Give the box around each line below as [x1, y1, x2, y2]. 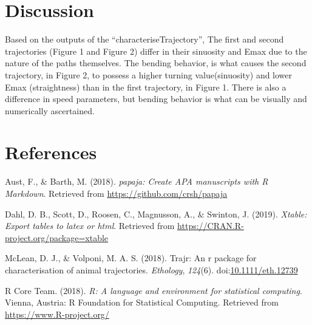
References [5, 140, 97, 165]
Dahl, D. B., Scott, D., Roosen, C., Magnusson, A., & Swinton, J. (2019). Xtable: [5, 207, 307, 220]
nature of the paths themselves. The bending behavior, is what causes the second [5, 56, 307, 69]
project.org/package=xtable [5, 231, 109, 244]
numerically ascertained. [5, 104, 95, 117]
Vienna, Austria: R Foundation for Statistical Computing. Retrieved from [5, 296, 279, 309]
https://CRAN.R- [177, 219, 244, 232]
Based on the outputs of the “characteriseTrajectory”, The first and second [5, 33, 284, 46]
